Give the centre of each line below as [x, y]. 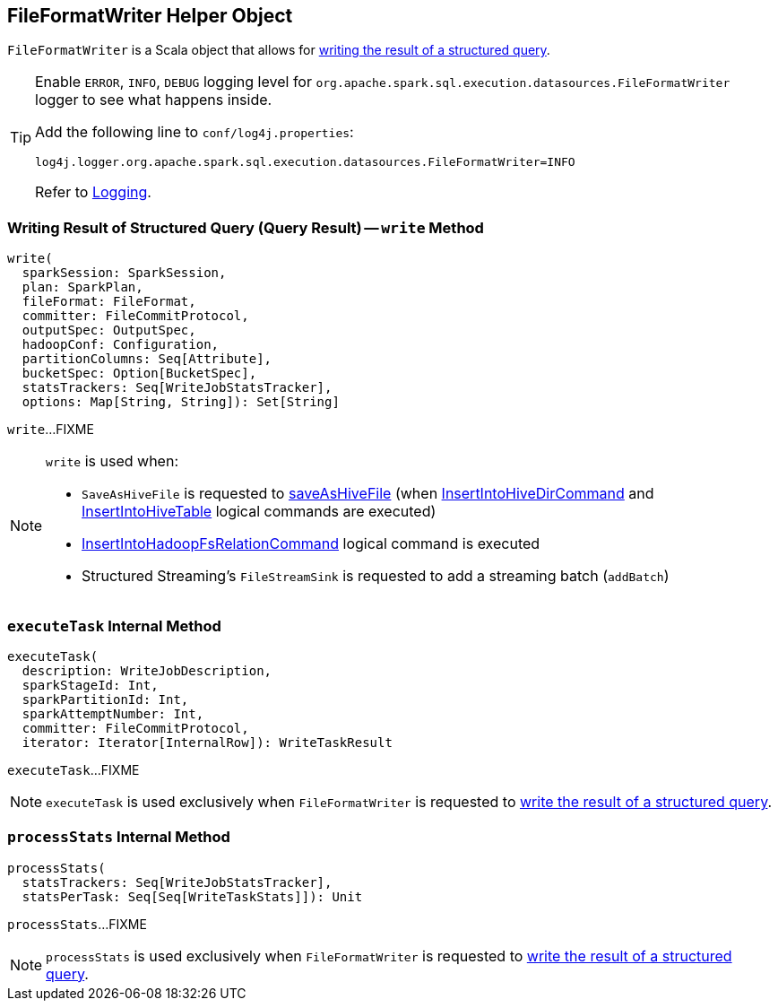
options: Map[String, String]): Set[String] [181, 402]
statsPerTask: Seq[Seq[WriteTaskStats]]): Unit [192, 896]
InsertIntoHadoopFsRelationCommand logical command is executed [311, 544]
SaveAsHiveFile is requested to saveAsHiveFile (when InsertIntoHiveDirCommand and [368, 494]
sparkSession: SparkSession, [124, 273]
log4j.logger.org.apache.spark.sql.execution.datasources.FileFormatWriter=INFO [305, 162]
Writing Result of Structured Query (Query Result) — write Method [246, 227]
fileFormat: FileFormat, [109, 302]
